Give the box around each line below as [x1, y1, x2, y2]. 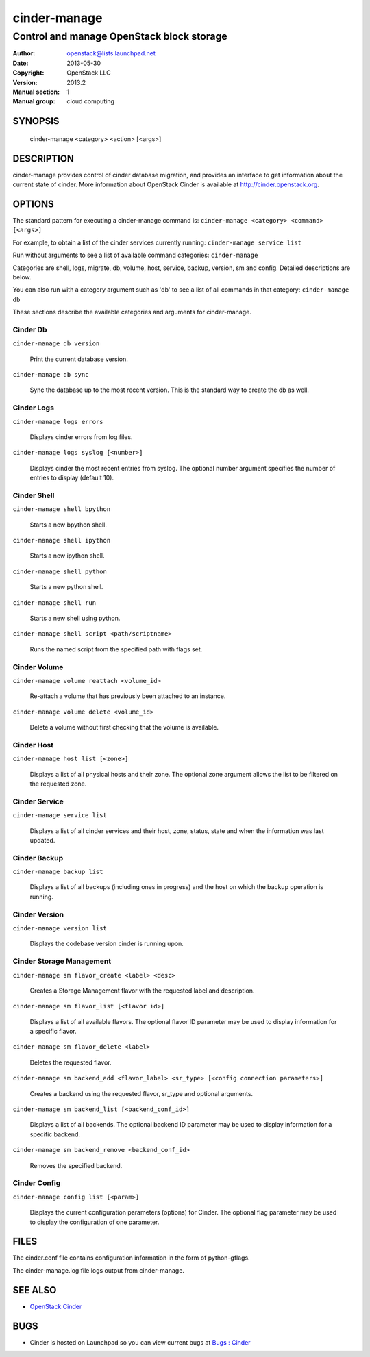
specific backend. [29, 1130, 80, 1138]
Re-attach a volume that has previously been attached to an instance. [29, 692, 226, 700]
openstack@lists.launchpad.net [66, 49, 156, 58]
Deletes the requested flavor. [29, 1058, 112, 1067]
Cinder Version [12, 910, 64, 919]
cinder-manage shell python [12, 567, 108, 575]
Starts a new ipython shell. [29, 551, 105, 560]
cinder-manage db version [12, 340, 100, 347]
